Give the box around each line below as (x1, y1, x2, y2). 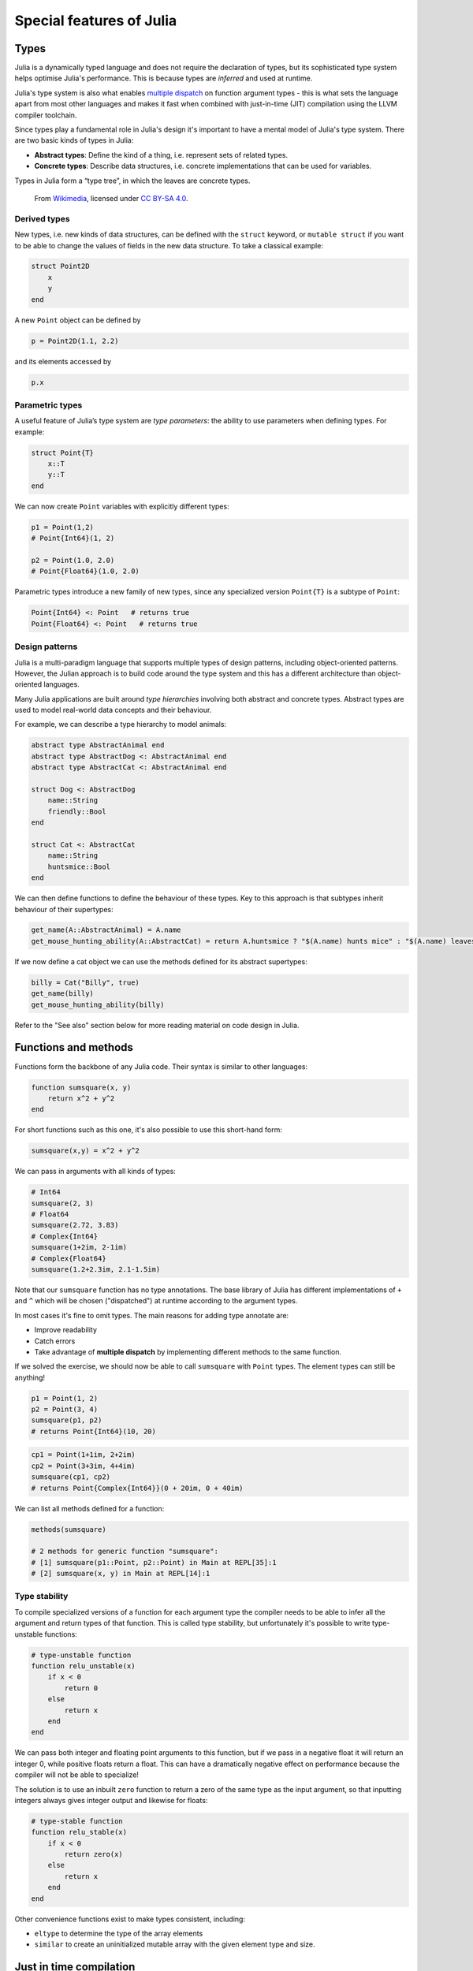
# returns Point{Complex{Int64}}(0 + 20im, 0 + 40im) (31, 1483, 244, 1492)
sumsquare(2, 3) (31, 1198, 95, 1208)
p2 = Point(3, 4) (31, 1405, 99, 1414)
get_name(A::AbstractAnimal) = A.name (31, 926, 181, 934)
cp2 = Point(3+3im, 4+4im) (31, 1461, 136, 1470)
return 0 (64, 1683, 99, 1693)
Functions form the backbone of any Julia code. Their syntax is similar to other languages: (14, 1061, 308, 1071)
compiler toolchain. (14, 110, 77, 120)
